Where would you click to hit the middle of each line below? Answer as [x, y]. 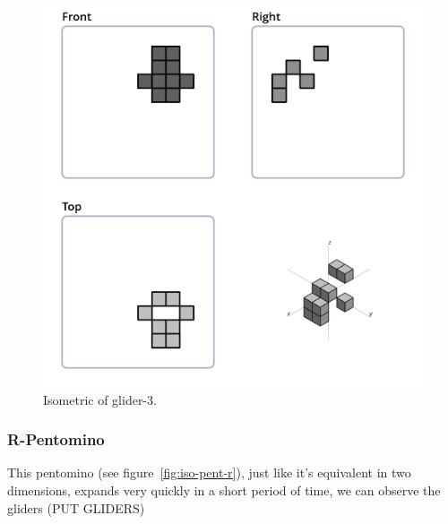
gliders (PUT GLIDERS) [76, 507]
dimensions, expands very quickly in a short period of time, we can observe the [224, 490]
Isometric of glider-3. [100, 399]
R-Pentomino [56, 439]
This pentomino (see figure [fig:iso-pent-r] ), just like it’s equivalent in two [209, 472]
